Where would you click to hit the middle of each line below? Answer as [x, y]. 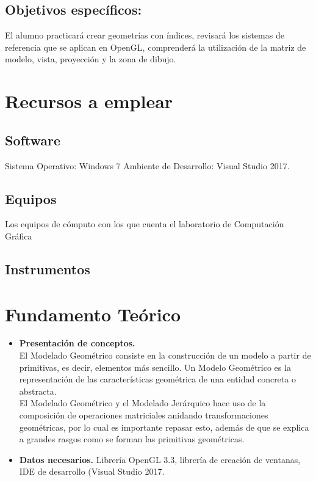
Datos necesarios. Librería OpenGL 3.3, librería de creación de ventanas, [160, 459]
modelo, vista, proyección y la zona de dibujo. [91, 59]
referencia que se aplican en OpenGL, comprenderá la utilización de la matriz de [156, 47]
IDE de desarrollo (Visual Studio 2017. [92, 471]
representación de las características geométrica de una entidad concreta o [157, 379]
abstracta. [38, 391]
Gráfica [19, 236]
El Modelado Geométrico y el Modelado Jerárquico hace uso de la [142, 403]
